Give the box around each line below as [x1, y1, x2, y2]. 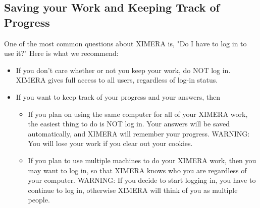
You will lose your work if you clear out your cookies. [28, 138, 193, 149]
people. [28, 194, 50, 205]
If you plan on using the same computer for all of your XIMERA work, [28, 108, 248, 119]
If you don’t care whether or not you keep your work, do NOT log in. [16, 64, 231, 75]
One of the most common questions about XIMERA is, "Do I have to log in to [4, 38, 247, 48]
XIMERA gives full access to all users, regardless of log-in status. [16, 75, 218, 85]
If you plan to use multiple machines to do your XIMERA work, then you [28, 155, 256, 165]
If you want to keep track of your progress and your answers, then [16, 91, 220, 102]
